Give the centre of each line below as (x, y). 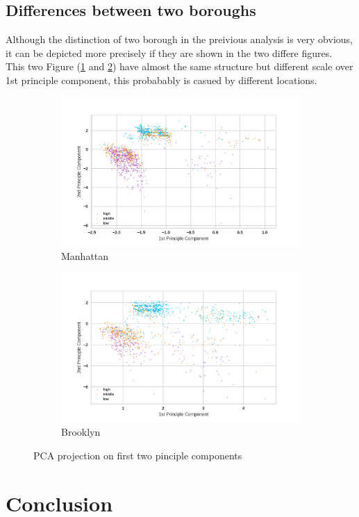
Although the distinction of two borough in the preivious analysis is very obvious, (179, 39)
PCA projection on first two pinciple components (138, 455)
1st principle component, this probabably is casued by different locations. (161, 80)
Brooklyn (81, 432)
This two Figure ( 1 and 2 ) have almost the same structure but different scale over (179, 66)
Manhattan (85, 256)
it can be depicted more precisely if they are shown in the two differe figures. (169, 52)
